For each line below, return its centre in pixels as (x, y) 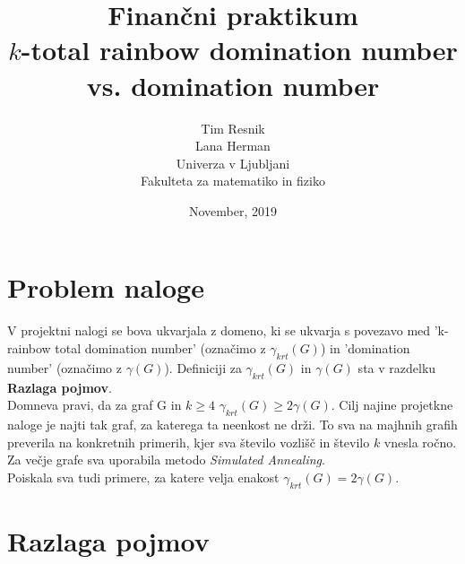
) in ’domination (365, 348)
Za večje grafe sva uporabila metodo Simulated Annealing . (166, 460)
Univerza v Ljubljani (233, 163)
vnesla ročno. (420, 442)
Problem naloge (106, 287)
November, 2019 (233, 210)
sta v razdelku (397, 367)
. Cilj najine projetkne (392, 405)
